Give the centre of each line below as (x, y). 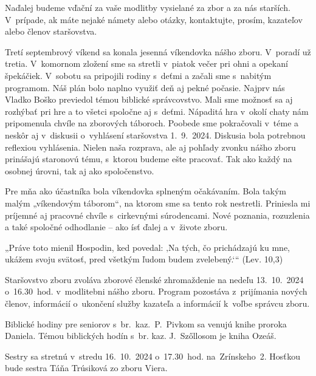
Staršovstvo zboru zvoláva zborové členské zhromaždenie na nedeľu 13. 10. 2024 (154, 279)
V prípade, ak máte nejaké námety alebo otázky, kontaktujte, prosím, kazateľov (154, 19)
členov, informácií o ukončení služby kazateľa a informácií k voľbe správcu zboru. (157, 303)
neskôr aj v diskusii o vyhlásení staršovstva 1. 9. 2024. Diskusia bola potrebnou (155, 135)
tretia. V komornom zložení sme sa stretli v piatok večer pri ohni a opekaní (146, 63)
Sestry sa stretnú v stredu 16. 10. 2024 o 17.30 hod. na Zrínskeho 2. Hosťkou (153, 356)
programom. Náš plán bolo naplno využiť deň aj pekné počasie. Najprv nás (145, 87)
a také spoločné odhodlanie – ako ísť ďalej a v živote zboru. (116, 227)
